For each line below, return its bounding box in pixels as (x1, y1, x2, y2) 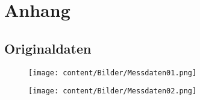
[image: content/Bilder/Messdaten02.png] (28, 87, 197, 96)
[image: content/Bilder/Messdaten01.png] (28, 68, 197, 77)
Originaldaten (4, 39, 92, 57)
